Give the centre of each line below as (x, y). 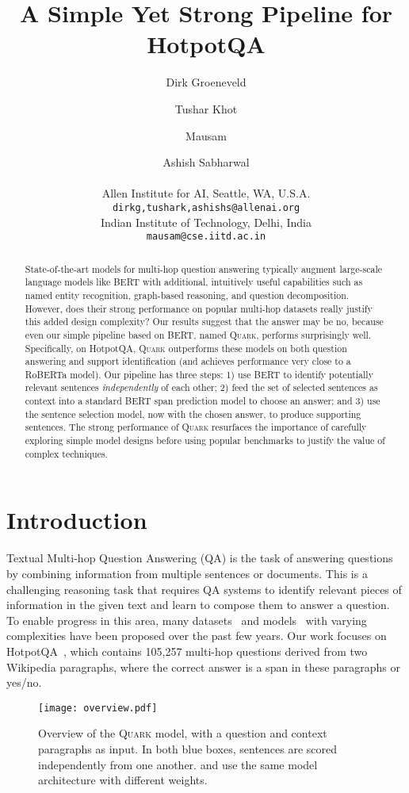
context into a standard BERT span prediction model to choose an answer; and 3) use (203, 401)
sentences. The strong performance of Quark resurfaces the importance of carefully (196, 427)
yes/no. (24, 682)
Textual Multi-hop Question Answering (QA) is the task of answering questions (200, 558)
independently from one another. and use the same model (178, 764)
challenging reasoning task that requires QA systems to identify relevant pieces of (204, 589)
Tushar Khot (206, 108)
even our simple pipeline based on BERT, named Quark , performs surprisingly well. (198, 334)
